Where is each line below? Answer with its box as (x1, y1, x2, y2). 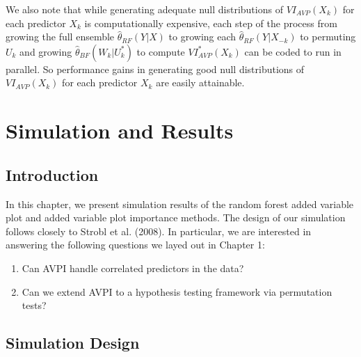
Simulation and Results (6, 116, 234, 145)
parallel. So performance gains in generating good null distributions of (6, 61, 305, 76)
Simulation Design (6, 332, 140, 354)
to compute (136, 44, 185, 58)
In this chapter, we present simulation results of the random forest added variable (6, 196, 354, 211)
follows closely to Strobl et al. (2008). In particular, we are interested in (6, 223, 312, 238)
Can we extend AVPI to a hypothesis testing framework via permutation (22, 284, 332, 299)
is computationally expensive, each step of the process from (84, 15, 337, 30)
